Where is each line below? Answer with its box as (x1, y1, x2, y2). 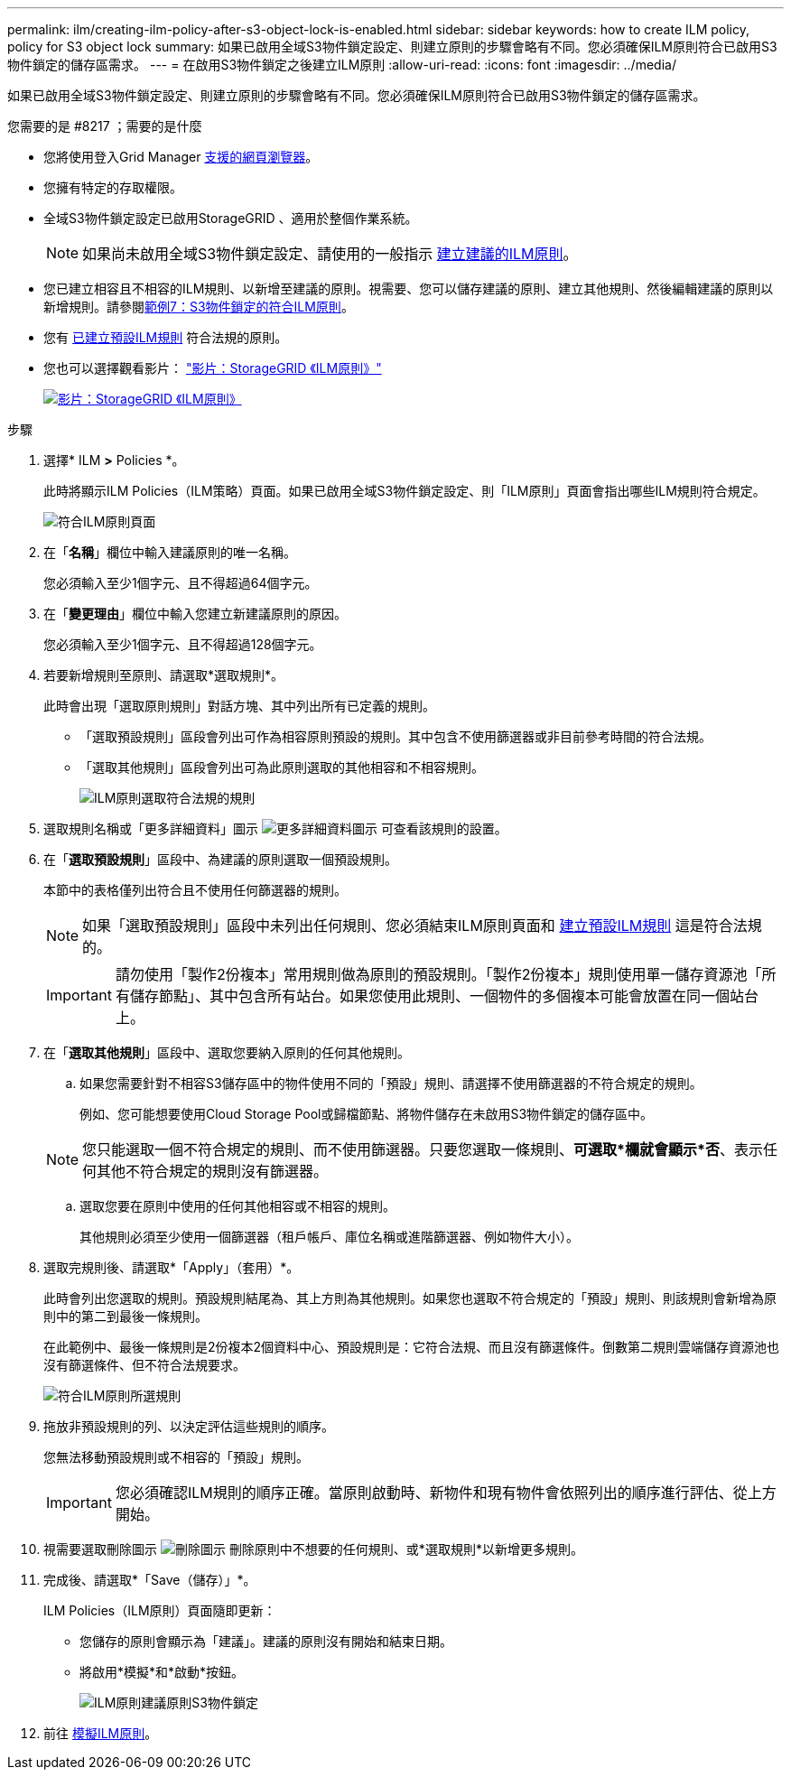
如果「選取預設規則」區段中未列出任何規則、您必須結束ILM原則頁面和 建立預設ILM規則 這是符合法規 (82, 916, 762, 935)
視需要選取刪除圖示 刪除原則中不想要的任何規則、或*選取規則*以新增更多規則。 (43, 1541, 583, 1557)
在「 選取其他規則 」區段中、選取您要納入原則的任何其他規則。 (43, 1045, 410, 1060)
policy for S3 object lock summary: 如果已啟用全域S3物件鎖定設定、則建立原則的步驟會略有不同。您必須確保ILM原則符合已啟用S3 (7, 39, 777, 54)
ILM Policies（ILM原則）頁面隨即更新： (43, 1603, 276, 1618)
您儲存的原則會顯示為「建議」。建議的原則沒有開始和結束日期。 (79, 1633, 452, 1649)
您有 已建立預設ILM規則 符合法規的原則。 (43, 330, 288, 345)
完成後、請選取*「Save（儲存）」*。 (43, 1572, 256, 1587)
